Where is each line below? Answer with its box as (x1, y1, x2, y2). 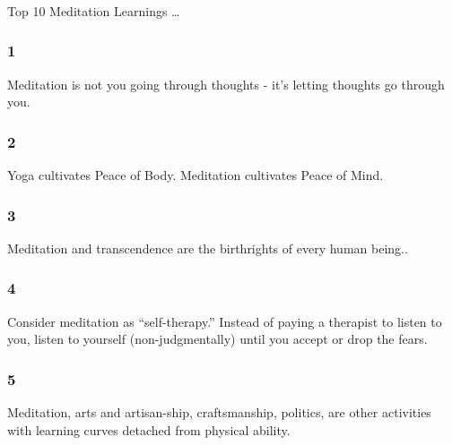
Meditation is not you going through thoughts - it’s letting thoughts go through (7, 74, 445, 93)
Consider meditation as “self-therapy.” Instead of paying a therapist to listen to (7, 312, 442, 330)
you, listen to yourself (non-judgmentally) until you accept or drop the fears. (7, 329, 428, 348)
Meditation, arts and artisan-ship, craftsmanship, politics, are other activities (7, 403, 431, 422)
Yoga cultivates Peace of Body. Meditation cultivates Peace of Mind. (7, 166, 384, 184)
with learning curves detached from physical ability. (7, 420, 291, 439)
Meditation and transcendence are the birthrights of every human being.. (7, 238, 408, 257)
